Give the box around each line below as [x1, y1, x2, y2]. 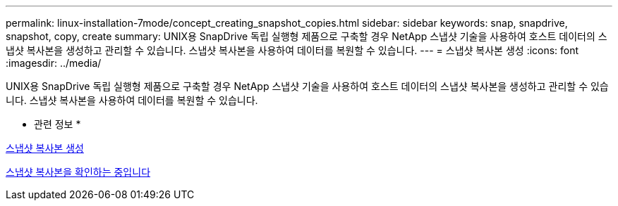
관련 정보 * [34, 118, 81, 130]
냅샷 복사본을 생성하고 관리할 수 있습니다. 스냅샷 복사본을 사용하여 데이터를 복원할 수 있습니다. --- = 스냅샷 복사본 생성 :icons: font [6, 44, 579, 56]
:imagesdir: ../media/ [6, 57, 102, 69]
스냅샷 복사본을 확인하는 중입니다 [6, 166, 151, 178]
